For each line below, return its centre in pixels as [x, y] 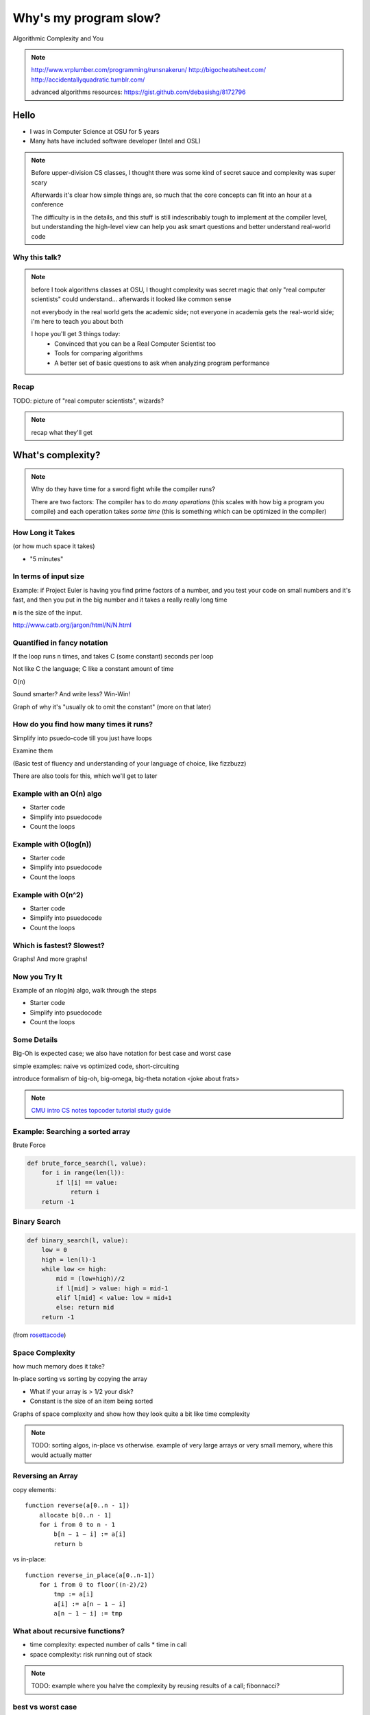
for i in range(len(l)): [83, 1173]
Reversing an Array [45, 1476]
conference [48, 204]
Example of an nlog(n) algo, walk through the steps [85, 991]
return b [68, 1544]
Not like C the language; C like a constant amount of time [93, 669]
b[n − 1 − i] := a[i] [90, 1534]
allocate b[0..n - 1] [75, 1515]
